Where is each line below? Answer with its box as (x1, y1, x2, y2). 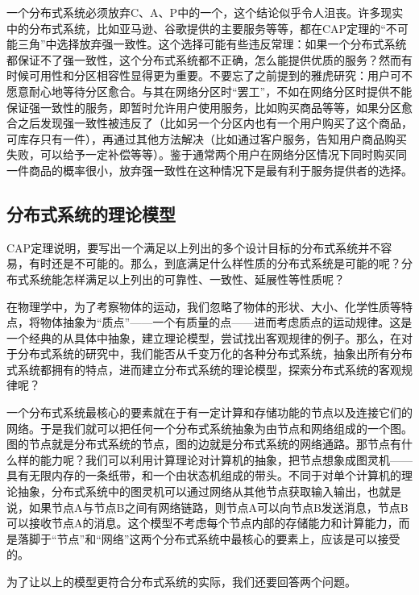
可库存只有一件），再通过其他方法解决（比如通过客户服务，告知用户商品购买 (6, 130, 407, 147)
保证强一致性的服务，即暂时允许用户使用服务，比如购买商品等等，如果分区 (6, 98, 401, 115)
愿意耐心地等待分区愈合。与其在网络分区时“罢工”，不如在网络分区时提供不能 (6, 82, 413, 99)
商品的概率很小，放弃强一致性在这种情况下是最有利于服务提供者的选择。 (28, 161, 413, 178)
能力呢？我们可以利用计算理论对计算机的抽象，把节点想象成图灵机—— (39, 451, 413, 468)
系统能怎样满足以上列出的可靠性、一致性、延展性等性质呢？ (28, 270, 345, 287)
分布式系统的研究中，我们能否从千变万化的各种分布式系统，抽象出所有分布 (17, 345, 413, 362)
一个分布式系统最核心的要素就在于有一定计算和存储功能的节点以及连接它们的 (6, 404, 413, 421)
